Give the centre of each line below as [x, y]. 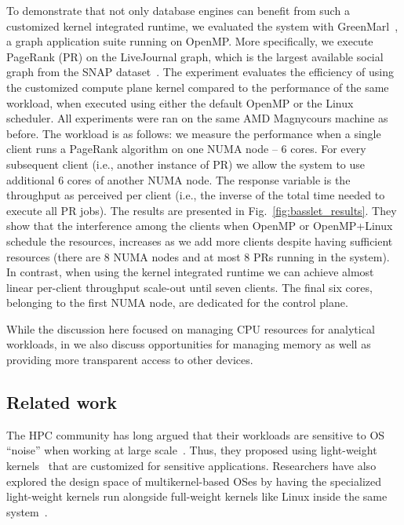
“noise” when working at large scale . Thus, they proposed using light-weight [192, 450]
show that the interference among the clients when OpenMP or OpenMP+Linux [200, 226]
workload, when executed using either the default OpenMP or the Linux [180, 102]
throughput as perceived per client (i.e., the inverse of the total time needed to [196, 195]
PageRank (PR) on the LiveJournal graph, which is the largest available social [195, 56]
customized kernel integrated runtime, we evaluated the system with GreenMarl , [202, 26]
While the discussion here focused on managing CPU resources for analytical [191, 328]
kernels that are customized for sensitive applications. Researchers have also [191, 466]
